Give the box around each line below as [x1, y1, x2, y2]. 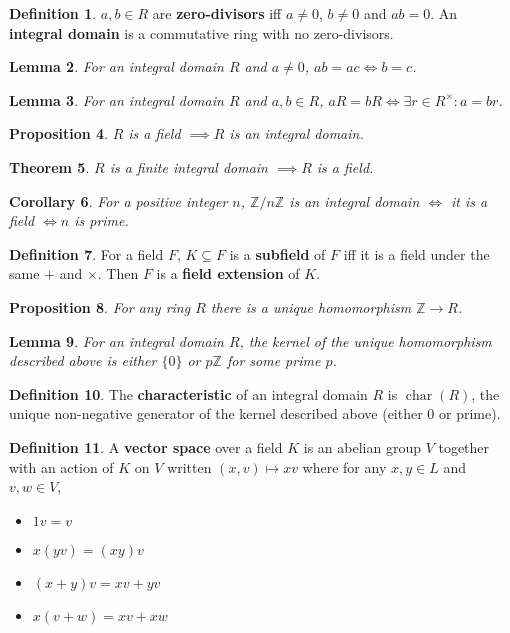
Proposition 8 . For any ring [9, 296, 191, 317]
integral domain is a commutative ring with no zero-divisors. [9, 22, 394, 43]
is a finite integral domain [109, 156, 268, 177]
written [167, 456, 212, 477]
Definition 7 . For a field [9, 243, 164, 264]
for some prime [226, 350, 321, 371]
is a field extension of [156, 263, 300, 284]
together [438, 436, 490, 457]
